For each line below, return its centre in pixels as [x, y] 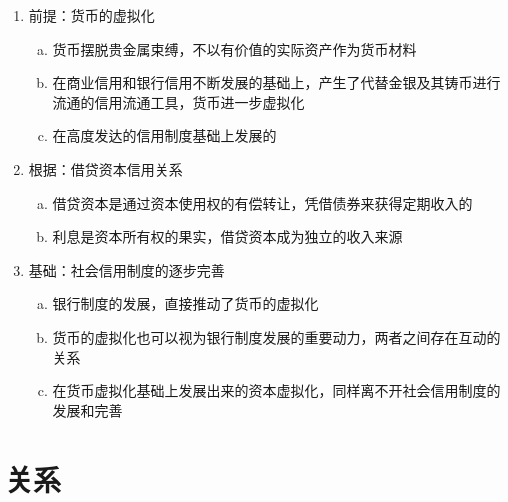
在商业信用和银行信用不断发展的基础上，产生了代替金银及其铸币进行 [276, 82]
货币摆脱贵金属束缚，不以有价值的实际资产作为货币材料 [234, 48]
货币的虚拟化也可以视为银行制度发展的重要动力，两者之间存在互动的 [276, 336]
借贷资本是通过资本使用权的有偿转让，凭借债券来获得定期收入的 [262, 202]
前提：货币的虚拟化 [91, 15]
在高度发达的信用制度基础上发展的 [164, 135]
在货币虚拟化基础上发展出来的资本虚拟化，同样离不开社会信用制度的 [276, 390]
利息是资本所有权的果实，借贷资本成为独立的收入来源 [227, 236]
